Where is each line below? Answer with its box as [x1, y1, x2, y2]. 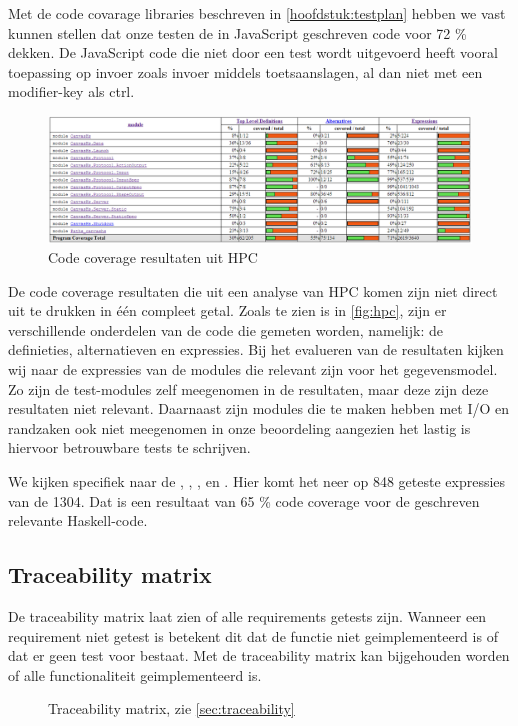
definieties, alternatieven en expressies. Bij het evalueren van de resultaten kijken [8, 339, 504, 360]
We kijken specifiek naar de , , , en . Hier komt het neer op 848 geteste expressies [8, 471, 506, 492]
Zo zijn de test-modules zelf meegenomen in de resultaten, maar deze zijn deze [8, 378, 489, 399]
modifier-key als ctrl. [8, 81, 135, 102]
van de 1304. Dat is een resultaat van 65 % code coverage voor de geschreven [8, 490, 480, 511]
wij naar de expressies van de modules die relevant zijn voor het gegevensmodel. [8, 359, 498, 380]
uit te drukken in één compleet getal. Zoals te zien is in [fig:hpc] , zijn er [8, 300, 447, 321]
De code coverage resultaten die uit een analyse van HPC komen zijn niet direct [8, 280, 498, 301]
